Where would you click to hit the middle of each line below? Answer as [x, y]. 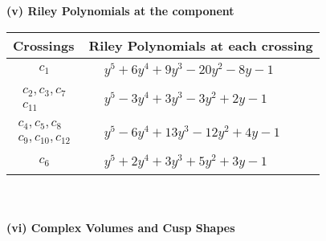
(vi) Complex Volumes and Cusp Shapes [121, 227]
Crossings [44, 45]
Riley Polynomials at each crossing [201, 45]
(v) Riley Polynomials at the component [120, 10]
